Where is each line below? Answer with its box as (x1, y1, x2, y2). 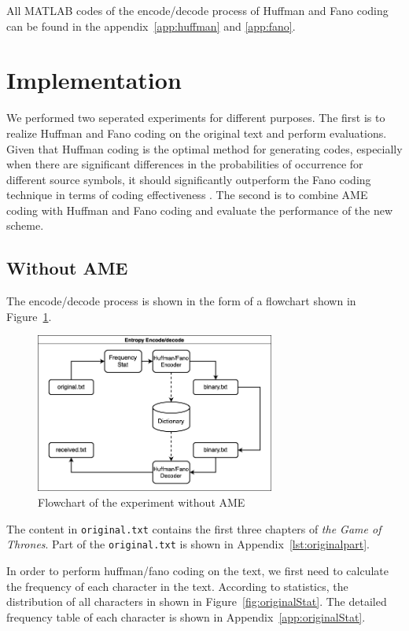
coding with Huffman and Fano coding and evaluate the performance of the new (6, 201, 393, 218)
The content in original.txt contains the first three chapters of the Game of (6, 520, 381, 537)
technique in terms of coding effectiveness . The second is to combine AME (6, 186, 368, 203)
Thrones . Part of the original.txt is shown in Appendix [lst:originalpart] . (6, 536, 370, 552)
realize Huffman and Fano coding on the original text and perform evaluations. (6, 124, 387, 141)
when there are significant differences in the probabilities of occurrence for (6, 156, 363, 172)
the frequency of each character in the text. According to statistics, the (6, 577, 348, 594)
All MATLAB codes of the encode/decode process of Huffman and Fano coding (6, 2, 389, 18)
